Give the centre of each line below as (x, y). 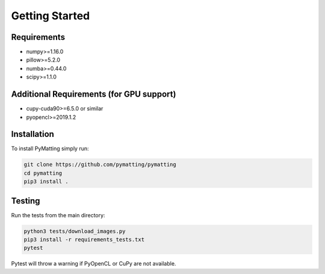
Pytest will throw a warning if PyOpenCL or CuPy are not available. (94, 264)
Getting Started (51, 16)
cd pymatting (43, 173)
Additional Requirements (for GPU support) (94, 94)
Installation (32, 134)
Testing (26, 201)
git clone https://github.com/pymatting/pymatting (100, 165)
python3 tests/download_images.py (75, 231)
